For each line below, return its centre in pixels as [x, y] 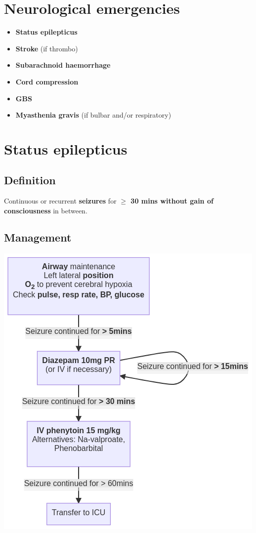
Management [38, 237]
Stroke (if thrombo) [47, 48]
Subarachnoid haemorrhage [63, 65]
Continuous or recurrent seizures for [60, 201]
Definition [30, 180]
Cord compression [47, 81]
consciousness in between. [46, 210]
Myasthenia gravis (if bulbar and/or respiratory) [93, 115]
